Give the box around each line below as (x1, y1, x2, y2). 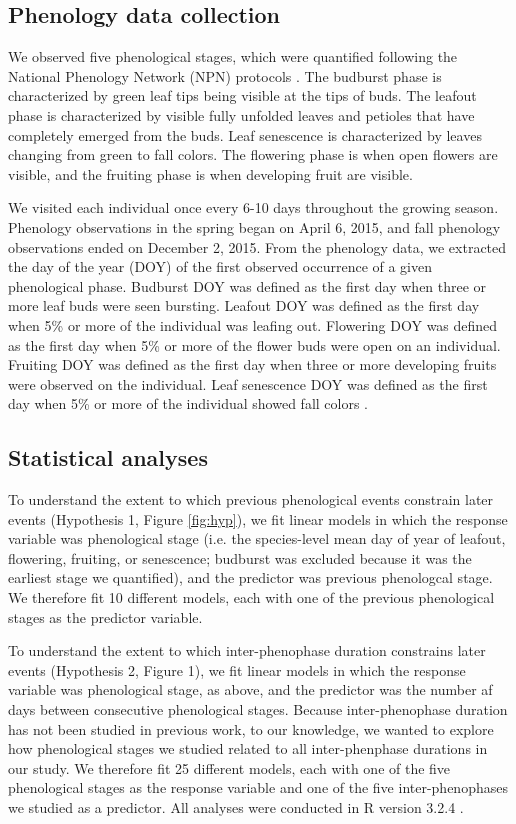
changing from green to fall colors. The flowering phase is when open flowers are (8, 144, 498, 165)
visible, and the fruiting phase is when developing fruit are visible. (8, 163, 413, 184)
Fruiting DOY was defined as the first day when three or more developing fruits (8, 354, 497, 375)
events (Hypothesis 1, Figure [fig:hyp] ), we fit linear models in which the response (8, 508, 508, 529)
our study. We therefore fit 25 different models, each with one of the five (8, 757, 451, 778)
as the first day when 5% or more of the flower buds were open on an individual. (8, 334, 501, 355)
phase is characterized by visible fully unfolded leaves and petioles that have (8, 104, 475, 125)
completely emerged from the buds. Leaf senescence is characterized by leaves (8, 124, 482, 145)
